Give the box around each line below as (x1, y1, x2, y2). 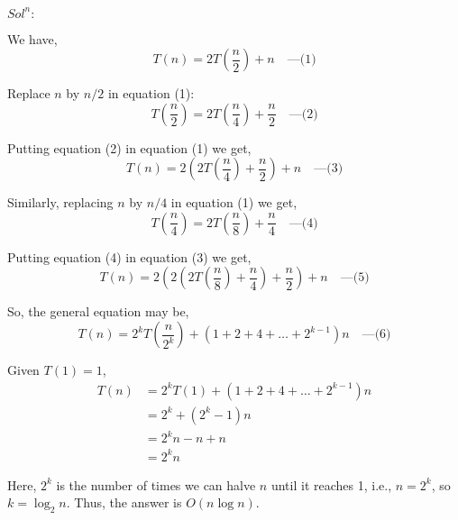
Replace (7, 84, 50, 103)
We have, (7, 29, 58, 48)
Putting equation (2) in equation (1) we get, (7, 138, 252, 157)
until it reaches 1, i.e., (270, 475, 392, 494)
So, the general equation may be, (7, 302, 189, 321)
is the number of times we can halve (56, 475, 256, 494)
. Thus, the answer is (66, 493, 182, 512)
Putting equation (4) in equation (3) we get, (7, 247, 252, 266)
